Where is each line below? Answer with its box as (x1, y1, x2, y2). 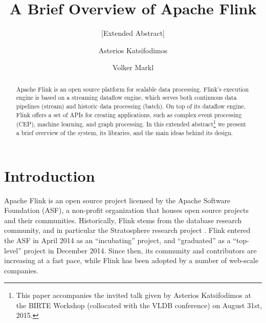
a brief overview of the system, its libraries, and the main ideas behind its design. (16, 128, 233, 137)
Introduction (4, 165, 95, 186)
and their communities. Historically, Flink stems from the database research (4, 214, 242, 225)
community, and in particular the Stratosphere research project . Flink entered (4, 225, 251, 235)
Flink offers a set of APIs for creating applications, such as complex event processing (16, 110, 242, 119)
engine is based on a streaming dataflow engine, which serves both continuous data (16, 93, 237, 102)
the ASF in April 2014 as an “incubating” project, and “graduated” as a (4, 234, 231, 245)
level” (4, 245, 21, 255)
